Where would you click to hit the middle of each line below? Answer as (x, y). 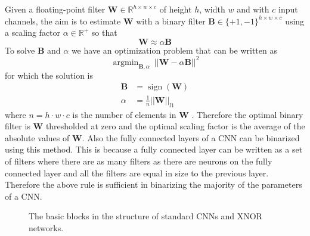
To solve (20, 50)
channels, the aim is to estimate (63, 21)
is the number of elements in (124, 114)
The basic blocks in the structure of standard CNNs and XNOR (145, 216)
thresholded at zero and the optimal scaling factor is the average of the (175, 126)
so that (104, 32)
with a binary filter (171, 21)
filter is (18, 126)
